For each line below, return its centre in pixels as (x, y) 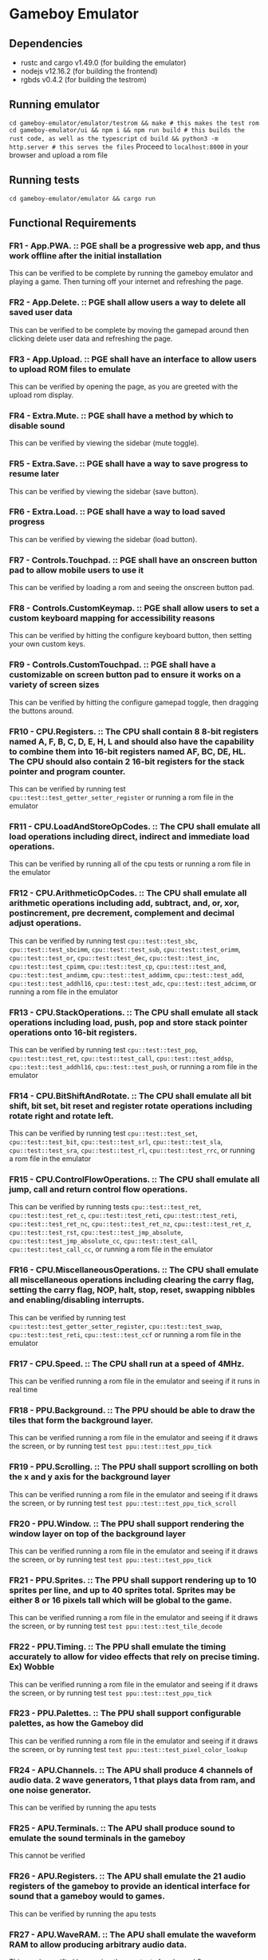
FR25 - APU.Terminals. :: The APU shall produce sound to (122, 1828)
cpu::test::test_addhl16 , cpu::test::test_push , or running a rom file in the (133, 1066)
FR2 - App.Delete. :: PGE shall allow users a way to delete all (128, 302)
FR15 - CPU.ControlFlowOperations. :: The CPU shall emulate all (134, 1180)
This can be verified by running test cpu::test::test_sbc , (103, 940)
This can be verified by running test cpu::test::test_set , (103, 1133)
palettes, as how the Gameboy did (76, 1723)
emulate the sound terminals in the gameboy (97, 1838)
